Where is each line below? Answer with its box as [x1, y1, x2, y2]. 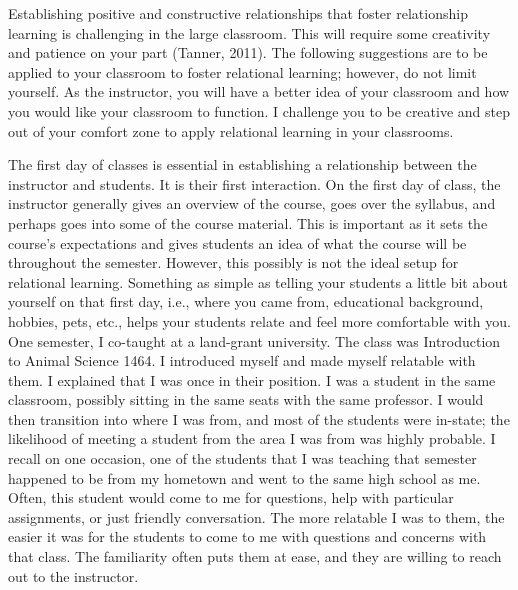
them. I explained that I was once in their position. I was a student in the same [8, 369, 496, 390]
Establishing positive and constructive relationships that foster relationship [8, 3, 468, 23]
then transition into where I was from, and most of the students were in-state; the [8, 408, 510, 429]
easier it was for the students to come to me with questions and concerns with [8, 526, 487, 547]
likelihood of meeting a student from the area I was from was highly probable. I [8, 428, 496, 449]
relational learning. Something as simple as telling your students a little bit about [8, 271, 508, 292]
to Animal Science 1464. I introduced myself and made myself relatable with [8, 350, 476, 371]
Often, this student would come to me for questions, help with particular [8, 487, 454, 508]
